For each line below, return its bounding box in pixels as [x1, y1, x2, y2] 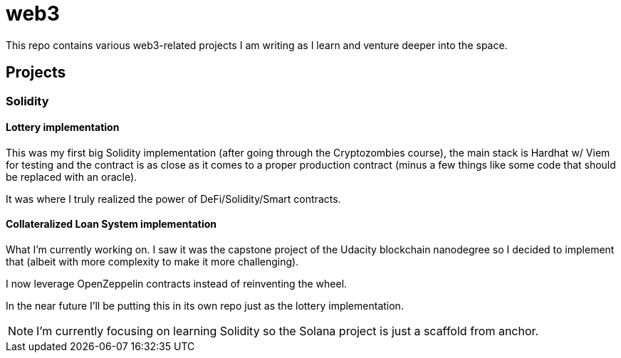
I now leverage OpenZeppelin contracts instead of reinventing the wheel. [6, 278, 348, 290]
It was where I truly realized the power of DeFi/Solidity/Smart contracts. [6, 192, 341, 205]
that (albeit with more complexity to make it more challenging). [6, 256, 299, 268]
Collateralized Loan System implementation [6, 218, 216, 231]
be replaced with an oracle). [6, 170, 137, 183]
